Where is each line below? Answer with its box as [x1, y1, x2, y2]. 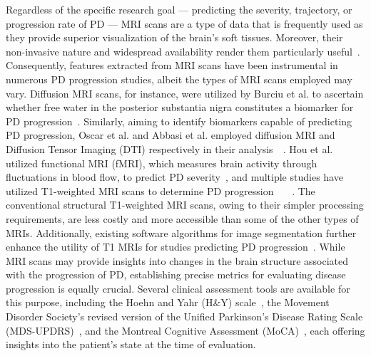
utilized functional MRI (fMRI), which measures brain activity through [6, 155, 317, 170]
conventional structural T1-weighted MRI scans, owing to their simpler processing [6, 197, 364, 212]
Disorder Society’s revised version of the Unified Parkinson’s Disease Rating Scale [6, 309, 363, 324]
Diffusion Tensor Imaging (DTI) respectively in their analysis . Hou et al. [6, 141, 333, 156]
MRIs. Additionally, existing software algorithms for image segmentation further [6, 225, 357, 240]
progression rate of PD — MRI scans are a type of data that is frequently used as [6, 16, 363, 31]
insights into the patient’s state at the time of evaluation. [6, 337, 256, 352]
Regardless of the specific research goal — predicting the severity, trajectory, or [6, 2, 352, 16]
